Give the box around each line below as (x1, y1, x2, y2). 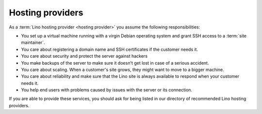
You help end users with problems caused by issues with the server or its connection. (21, 87, 193, 93)
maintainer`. (21, 40, 45, 45)
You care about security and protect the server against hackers (21, 53, 148, 59)
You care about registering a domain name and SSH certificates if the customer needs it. (21, 46, 198, 52)
